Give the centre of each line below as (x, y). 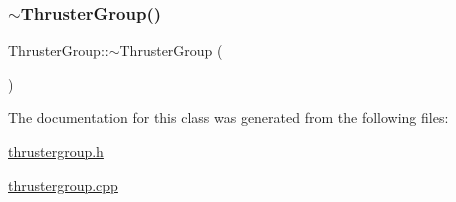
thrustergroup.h (56, 151)
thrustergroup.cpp (63, 184)
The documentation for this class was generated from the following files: (228, 117)
